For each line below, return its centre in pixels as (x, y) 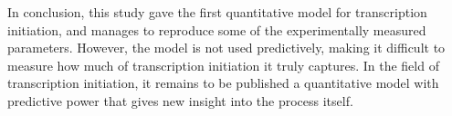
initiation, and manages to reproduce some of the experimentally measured (217, 29)
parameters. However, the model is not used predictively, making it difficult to (226, 48)
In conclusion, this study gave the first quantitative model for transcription (217, 12)
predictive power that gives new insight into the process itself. (180, 100)
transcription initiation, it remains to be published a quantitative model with (223, 83)
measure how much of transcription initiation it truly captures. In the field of (223, 65)
